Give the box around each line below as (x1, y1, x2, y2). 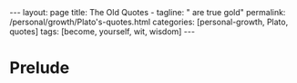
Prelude (9, 58, 70, 78)
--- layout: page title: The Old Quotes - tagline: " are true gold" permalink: (9, 7, 286, 17)
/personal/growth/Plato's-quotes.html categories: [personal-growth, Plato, (9, 16, 289, 27)
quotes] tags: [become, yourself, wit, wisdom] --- (9, 26, 196, 37)
